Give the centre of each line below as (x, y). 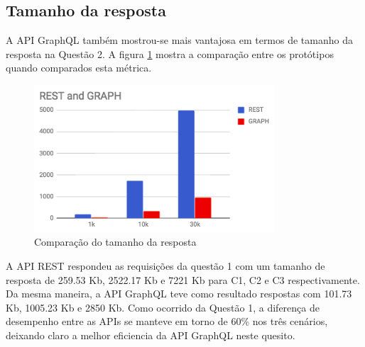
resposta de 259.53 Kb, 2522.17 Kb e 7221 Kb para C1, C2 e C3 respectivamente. (183, 279)
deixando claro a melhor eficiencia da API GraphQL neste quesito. (151, 335)
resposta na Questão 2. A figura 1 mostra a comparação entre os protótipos (170, 53)
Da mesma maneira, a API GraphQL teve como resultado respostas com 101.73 (179, 294)
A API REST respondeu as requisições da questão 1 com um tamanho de (165, 265)
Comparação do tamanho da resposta (115, 242)
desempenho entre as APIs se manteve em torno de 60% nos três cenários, (167, 321)
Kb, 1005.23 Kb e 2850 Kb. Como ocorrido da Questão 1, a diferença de (163, 307)
